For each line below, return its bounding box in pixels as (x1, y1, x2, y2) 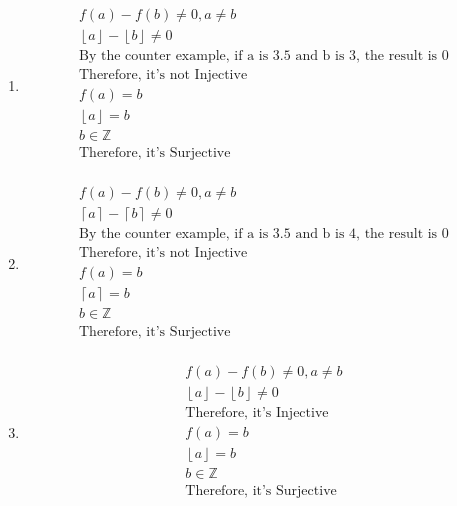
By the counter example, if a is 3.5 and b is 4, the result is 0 (79, 227, 449, 242)
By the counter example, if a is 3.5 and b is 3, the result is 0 (79, 49, 449, 64)
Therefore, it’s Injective (185, 405, 329, 420)
